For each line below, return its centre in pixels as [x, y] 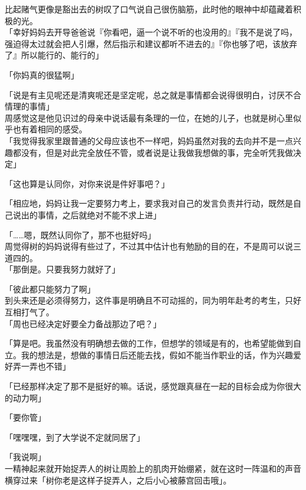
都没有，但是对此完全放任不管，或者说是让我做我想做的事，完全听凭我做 [153, 152]
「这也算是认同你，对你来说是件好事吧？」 [87, 183]
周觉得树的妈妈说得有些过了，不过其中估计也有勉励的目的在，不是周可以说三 [153, 246]
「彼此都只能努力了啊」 [50, 289]
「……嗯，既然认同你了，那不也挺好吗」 [80, 234]
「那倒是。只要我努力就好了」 [62, 269]
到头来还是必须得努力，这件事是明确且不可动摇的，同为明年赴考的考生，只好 [153, 300]
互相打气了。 [29, 312]
